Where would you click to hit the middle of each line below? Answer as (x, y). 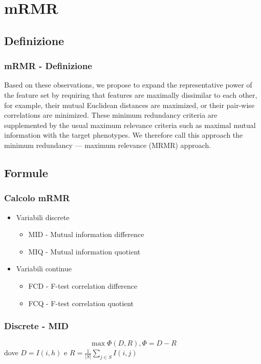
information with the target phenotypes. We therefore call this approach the (124, 135)
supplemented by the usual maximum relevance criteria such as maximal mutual (130, 125)
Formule (26, 172)
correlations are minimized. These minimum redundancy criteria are (111, 115)
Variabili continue (44, 269)
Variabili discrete (43, 217)
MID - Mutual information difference (86, 234)
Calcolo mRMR (37, 198)
